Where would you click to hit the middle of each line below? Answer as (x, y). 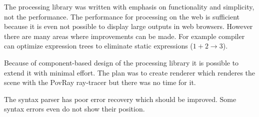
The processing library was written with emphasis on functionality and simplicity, (129, 6)
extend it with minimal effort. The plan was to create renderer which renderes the (130, 72)
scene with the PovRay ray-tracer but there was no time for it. (100, 82)
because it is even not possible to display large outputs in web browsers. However (128, 26)
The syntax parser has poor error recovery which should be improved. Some (120, 99)
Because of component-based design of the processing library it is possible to (121, 62)
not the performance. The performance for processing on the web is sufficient (122, 16)
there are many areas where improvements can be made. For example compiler (124, 36)
